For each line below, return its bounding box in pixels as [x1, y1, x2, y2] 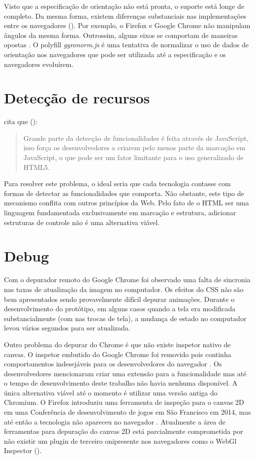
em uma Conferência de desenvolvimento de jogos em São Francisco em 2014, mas [4, 407, 251, 417]
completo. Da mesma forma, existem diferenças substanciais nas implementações [4, 10, 247, 21]
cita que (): [4, 116, 38, 127]
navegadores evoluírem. [4, 59, 74, 69]
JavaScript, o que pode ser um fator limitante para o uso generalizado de [23, 152, 244, 163]
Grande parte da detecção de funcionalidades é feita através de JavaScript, [23, 132, 249, 143]
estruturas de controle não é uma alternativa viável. [4, 217, 160, 227]
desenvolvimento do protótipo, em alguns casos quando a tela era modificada [4, 303, 236, 314]
